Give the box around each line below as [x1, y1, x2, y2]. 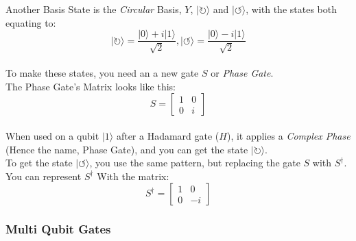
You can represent [5, 168, 82, 183]
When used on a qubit [5, 129, 99, 143]
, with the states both [246, 2, 337, 16]
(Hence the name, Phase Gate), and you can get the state [5, 142, 248, 156]
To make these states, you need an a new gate [5, 66, 199, 80]
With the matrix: [97, 168, 169, 183]
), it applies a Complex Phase [226, 129, 351, 143]
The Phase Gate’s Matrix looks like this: [5, 79, 176, 93]
